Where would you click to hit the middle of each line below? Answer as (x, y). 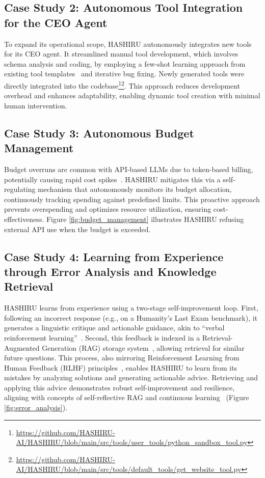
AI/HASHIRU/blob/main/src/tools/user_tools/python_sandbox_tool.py (132, 442)
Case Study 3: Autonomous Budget (99, 133)
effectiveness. (24, 219)
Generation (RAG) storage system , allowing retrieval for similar (143, 347)
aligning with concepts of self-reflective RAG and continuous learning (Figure (127, 397)
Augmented (22, 347)
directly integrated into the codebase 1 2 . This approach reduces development (122, 85)
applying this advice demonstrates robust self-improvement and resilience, (120, 387)
